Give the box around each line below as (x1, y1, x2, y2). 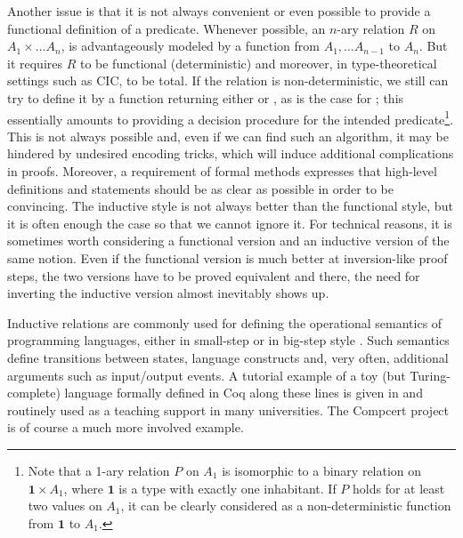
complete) (7, 383, 61, 402)
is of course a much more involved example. (7, 418, 244, 437)
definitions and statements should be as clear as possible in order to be (7, 179, 394, 197)
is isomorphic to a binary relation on (222, 461, 422, 479)
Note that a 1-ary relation (28, 461, 170, 479)
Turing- (410, 365, 451, 384)
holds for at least (353, 478, 445, 497)
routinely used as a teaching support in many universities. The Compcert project (7, 400, 450, 419)
